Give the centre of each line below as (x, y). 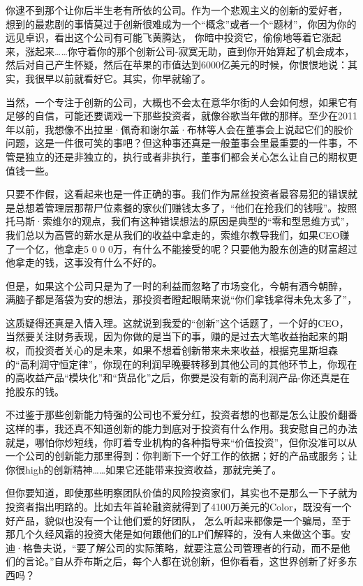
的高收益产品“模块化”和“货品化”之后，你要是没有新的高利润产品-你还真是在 (178, 378)
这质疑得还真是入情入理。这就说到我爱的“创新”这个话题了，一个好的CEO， (177, 322)
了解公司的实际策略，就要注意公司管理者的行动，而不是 (213, 547)
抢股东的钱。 (35, 391)
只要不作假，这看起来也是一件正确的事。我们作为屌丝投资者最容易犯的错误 (177, 194)
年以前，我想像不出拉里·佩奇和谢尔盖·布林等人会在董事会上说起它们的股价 (179, 129)
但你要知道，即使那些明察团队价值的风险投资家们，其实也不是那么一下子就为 (181, 493)
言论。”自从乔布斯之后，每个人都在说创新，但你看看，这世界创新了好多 (186, 561)
